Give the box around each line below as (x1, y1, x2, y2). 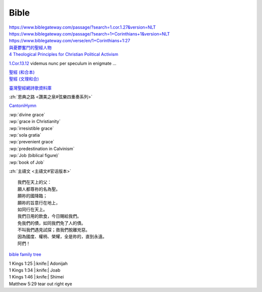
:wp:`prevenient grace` (9, 139, 54, 145)
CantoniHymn (9, 103, 36, 109)
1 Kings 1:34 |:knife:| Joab (9, 267, 61, 273)
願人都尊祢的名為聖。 (17, 186, 60, 192)
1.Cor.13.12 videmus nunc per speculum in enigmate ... (9, 60, 116, 66)
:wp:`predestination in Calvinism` (9, 146, 75, 152)
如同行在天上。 (17, 206, 48, 212)
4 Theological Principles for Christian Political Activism (9, 52, 118, 57)
